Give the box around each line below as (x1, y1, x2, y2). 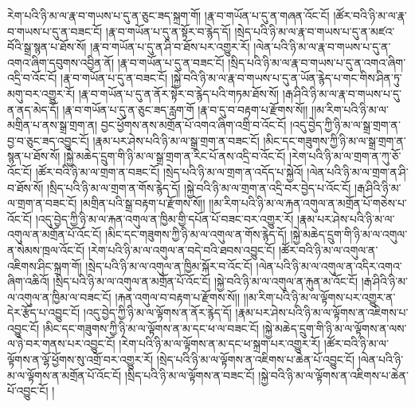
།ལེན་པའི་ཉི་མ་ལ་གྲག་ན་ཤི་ (307, 163, 409, 180)
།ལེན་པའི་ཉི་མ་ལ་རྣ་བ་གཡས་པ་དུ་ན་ (253, 38, 391, 55)
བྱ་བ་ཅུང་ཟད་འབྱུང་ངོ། (7, 132, 89, 148)
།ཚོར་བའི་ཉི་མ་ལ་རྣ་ (333, 7, 407, 23)
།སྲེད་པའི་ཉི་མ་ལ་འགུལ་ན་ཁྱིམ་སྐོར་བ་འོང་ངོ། (85, 257, 253, 274)
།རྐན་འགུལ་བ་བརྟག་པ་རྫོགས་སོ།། (115, 288, 241, 305)
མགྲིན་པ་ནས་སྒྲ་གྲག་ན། (7, 117, 98, 133)
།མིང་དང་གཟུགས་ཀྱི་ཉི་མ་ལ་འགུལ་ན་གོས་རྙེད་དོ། (104, 226, 287, 243)
